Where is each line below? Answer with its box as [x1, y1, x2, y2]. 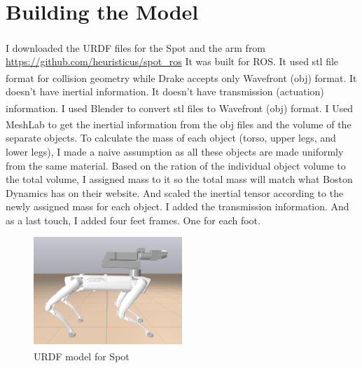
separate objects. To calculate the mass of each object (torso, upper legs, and [6, 130, 336, 145]
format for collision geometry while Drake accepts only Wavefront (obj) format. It [6, 70, 357, 85]
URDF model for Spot [34, 348, 130, 363]
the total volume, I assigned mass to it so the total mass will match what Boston [6, 172, 353, 186]
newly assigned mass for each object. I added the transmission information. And [6, 199, 349, 214]
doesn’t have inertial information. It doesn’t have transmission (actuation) [6, 84, 324, 99]
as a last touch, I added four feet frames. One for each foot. [6, 212, 260, 227]
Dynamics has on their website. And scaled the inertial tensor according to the [6, 185, 344, 200]
